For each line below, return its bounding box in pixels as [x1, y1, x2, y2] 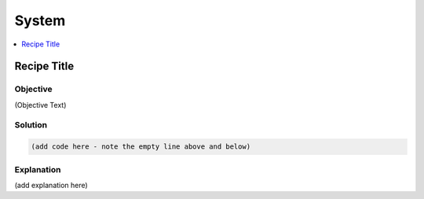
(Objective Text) [14, 100, 67, 109]
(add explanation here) [14, 180, 88, 190]
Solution [14, 120, 48, 131]
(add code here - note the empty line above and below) [31, 142, 251, 151]
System [14, 12, 66, 29]
